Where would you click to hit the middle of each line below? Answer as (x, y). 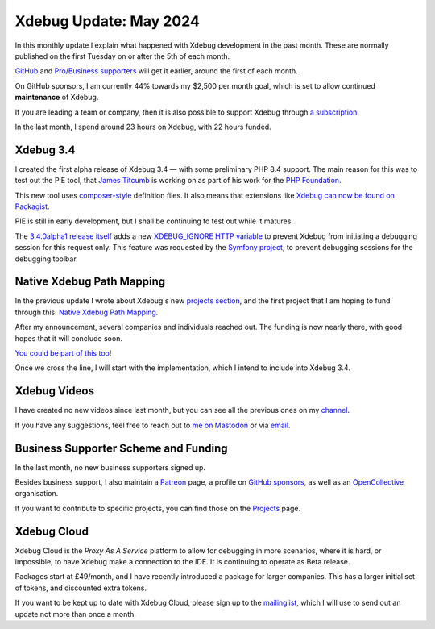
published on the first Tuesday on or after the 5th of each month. (122, 56)
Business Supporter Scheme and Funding (122, 448)
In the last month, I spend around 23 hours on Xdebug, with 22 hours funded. (143, 127)
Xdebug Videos (54, 391)
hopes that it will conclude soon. (68, 338)
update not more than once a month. (76, 614)
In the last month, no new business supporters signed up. (110, 467)
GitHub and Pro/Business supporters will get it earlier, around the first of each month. (156, 71)
